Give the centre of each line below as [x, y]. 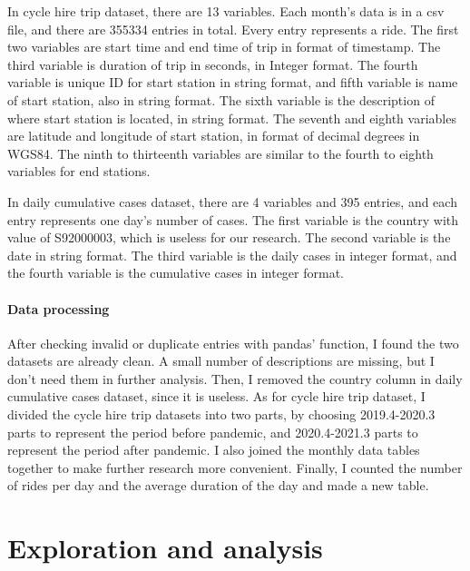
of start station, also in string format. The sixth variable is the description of [221, 99]
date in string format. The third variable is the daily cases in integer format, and [232, 255]
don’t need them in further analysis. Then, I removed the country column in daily [235, 378]
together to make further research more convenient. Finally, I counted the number [235, 467]
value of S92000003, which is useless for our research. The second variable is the [229, 237]
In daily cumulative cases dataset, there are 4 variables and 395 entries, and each [232, 201]
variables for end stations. [79, 171]
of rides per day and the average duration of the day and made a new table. [218, 485]
